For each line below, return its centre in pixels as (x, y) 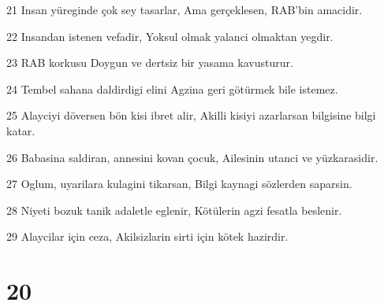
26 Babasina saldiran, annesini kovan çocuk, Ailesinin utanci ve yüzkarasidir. (192, 157)
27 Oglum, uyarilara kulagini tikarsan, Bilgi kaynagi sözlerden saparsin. (179, 184)
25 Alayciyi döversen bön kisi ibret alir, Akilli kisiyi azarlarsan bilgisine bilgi (191, 115)
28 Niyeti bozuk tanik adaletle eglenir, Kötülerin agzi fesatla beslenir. (174, 210)
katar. (21, 130)
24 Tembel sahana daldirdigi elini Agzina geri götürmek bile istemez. (172, 88)
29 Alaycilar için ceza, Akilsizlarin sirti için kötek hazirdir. (147, 236)
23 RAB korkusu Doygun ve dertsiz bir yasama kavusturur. (150, 63)
